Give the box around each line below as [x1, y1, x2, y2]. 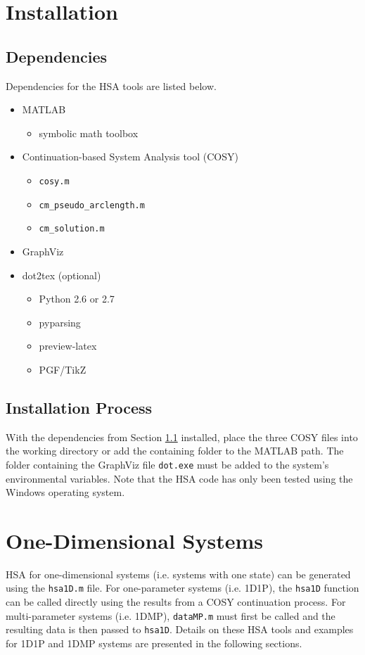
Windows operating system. [6, 485, 125, 500]
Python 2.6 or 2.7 [39, 291, 115, 306]
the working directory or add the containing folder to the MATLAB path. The [6, 443, 344, 458]
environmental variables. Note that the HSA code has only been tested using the [6, 471, 353, 485]
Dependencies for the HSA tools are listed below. [6, 78, 217, 93]
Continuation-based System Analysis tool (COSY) [22, 149, 238, 164]
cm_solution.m [39, 224, 105, 234]
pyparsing [39, 314, 81, 329]
